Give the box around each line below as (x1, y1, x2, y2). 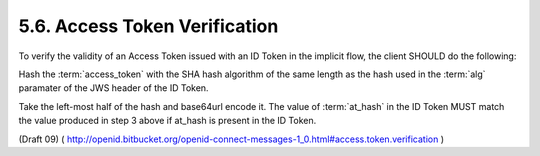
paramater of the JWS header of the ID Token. (18, 82, 209, 94)
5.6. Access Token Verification (18, 15, 279, 37)
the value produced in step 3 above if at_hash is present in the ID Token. (18, 115, 317, 127)
